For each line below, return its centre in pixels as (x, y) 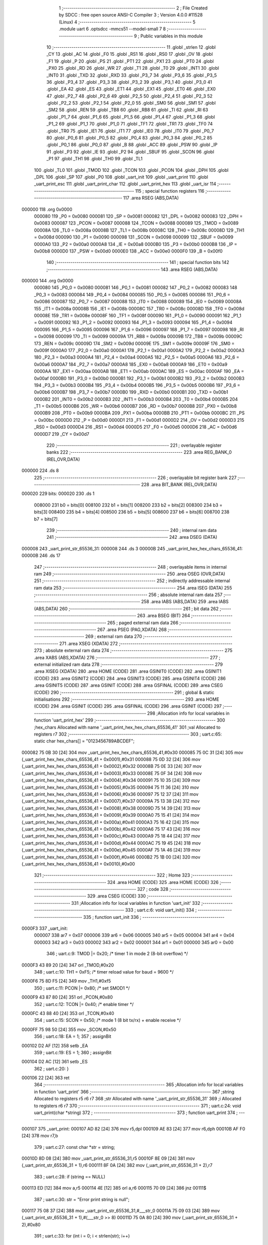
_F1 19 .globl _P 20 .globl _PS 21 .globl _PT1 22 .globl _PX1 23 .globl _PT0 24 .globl (130, 61)
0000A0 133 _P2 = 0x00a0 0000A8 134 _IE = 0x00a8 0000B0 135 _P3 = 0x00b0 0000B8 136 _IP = (136, 244)
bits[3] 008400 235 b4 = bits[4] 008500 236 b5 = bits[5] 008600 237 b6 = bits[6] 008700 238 (132, 512)
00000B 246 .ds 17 (41, 556)
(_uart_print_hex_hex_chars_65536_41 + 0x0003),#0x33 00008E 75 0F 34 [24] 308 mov (112, 773)
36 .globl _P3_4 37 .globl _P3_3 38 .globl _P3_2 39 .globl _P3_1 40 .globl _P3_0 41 (129, 82)
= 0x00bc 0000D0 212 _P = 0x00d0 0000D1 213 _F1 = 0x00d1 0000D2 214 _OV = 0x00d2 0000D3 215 (139, 420)
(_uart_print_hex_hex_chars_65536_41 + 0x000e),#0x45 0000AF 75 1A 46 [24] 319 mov (111, 850)
